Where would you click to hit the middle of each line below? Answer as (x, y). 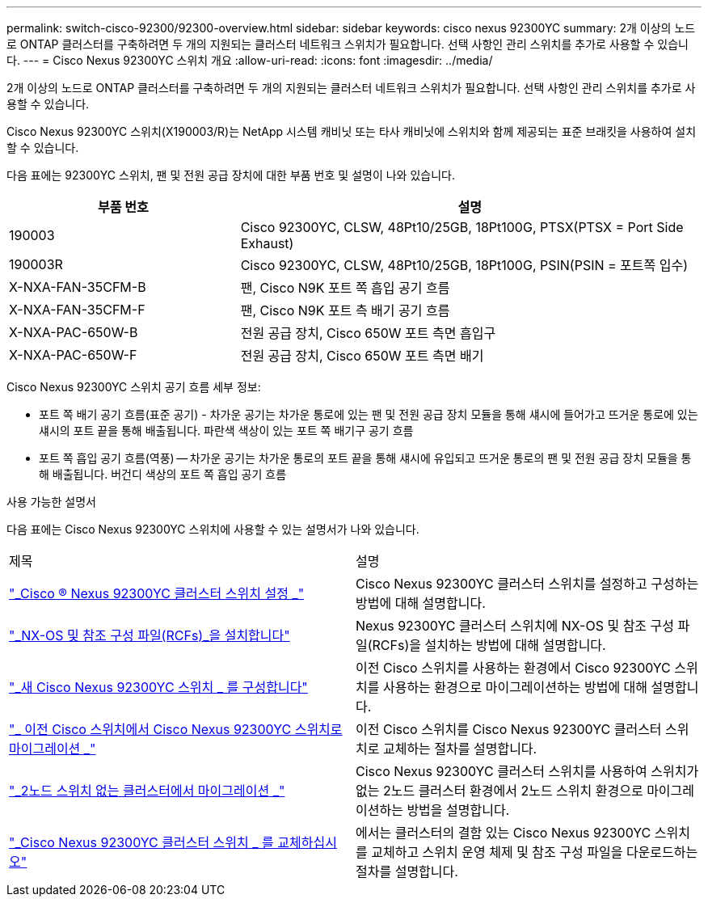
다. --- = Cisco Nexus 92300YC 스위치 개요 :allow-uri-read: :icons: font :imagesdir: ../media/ (250, 60)
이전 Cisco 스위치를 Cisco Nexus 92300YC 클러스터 (509, 729)
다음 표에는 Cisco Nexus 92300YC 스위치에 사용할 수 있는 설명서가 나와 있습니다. (213, 529)
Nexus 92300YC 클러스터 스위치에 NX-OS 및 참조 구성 (515, 626)
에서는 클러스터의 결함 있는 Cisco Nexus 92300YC (504, 833)
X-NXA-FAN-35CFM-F (77, 310)
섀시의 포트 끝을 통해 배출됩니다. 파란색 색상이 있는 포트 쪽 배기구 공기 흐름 (226, 430)
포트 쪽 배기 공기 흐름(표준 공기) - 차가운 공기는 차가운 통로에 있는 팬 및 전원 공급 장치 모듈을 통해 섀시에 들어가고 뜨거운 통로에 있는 (369, 414)
